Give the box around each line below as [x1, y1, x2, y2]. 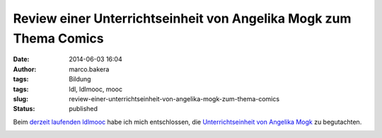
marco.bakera [69, 64, 110, 74]
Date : [13, 55, 30, 64]
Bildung [69, 75, 91, 84]
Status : [13, 105, 35, 113]
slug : [13, 94, 28, 103]
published [69, 105, 98, 113]
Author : [13, 64, 37, 74]
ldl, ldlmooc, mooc [69, 85, 123, 93]
